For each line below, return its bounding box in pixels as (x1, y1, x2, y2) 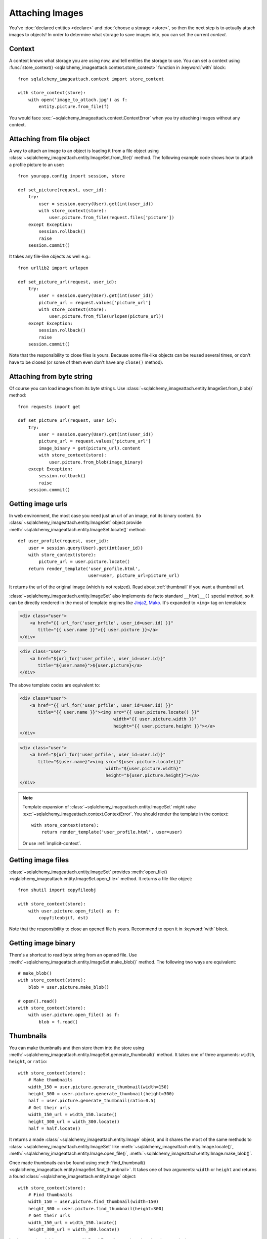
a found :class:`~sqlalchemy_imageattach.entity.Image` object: (9, 1174, 137, 1180)
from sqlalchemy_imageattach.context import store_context (18, 76, 164, 82)
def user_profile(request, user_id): (18, 538, 110, 544)
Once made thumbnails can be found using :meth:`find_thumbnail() (9, 1160, 145, 1166)
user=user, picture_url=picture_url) (88, 573, 180, 578)
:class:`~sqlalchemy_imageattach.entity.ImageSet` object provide (9, 519, 142, 525)
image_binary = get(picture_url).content (39, 445, 141, 451)
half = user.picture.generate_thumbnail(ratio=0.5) (28, 1098, 156, 1104)
